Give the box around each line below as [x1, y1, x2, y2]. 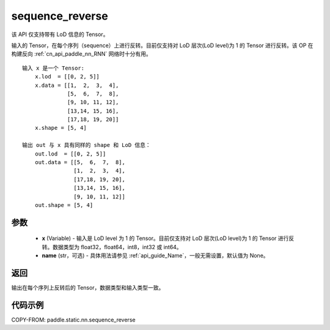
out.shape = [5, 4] [34, 201, 94, 208]
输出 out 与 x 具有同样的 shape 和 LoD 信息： [22, 141, 151, 149]
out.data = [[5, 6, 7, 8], [34, 159, 125, 166]
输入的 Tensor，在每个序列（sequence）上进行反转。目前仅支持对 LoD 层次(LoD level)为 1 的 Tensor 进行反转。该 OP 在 [11, 42, 314, 49]
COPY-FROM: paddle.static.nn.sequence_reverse [11, 316, 136, 323]
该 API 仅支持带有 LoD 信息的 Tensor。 [11, 31, 109, 38]
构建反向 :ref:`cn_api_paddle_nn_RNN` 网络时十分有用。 [11, 50, 152, 58]
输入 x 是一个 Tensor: [22, 64, 85, 72]
